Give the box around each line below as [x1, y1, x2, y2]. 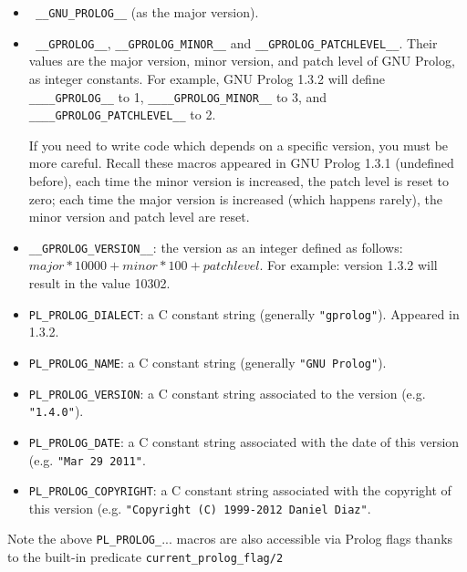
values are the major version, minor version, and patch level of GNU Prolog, [28, 51, 455, 70]
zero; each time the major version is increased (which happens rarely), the [28, 189, 442, 208]
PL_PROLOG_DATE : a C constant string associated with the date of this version [28, 432, 460, 451]
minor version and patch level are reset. [28, 207, 250, 226]
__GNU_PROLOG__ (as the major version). [35, 3, 259, 21]
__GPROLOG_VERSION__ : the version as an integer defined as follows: [28, 237, 403, 256]
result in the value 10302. [28, 274, 171, 293]
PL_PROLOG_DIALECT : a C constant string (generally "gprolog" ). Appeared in [28, 304, 460, 323]
